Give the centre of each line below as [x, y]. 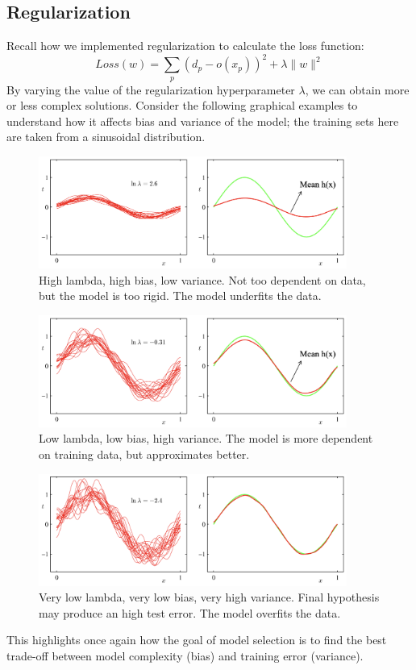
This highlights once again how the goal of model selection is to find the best [197, 640]
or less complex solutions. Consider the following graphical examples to [182, 105]
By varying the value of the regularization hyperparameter [151, 89]
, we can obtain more [357, 89]
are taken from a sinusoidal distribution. [106, 137]
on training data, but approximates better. [144, 454]
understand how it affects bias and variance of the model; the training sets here [203, 121]
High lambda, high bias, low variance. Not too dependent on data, [202, 279]
